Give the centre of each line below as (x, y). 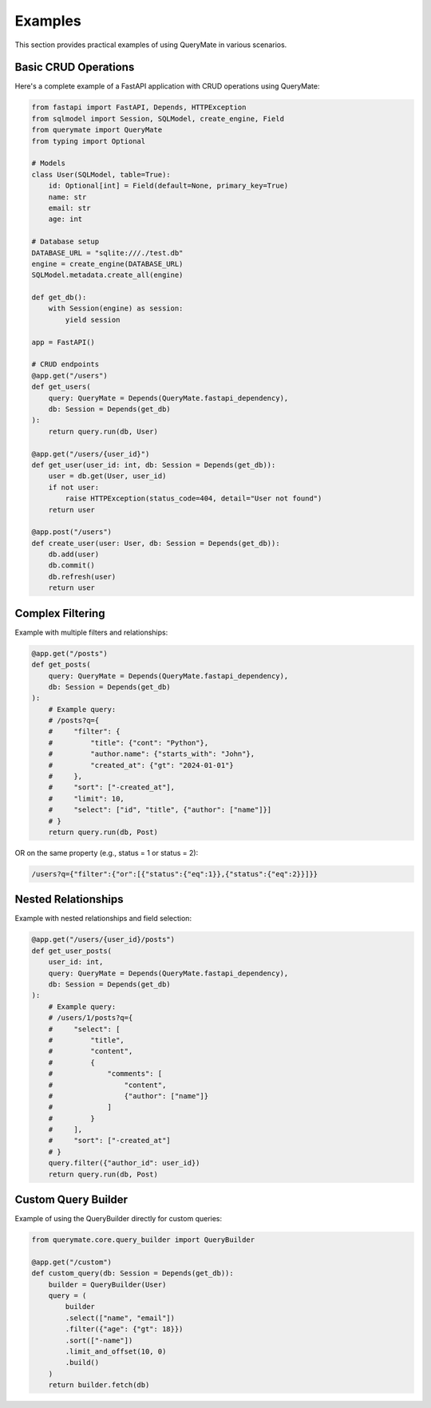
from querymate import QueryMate (97, 130)
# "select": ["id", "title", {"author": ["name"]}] (160, 810)
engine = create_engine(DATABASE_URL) (107, 264)
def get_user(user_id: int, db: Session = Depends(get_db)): (154, 465)
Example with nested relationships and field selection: (103, 919)
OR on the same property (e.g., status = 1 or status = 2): (107, 852)
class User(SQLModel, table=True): (101, 174)
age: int (65, 219)
